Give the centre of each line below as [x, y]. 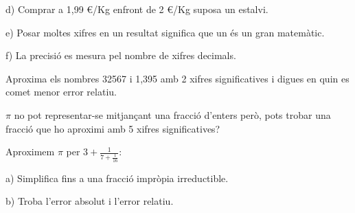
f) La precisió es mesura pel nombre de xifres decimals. [121, 55]
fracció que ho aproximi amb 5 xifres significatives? [113, 128]
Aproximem [30, 152]
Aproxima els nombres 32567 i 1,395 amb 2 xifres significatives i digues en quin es [177, 78]
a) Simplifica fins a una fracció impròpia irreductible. [117, 178]
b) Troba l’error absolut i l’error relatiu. [90, 201]
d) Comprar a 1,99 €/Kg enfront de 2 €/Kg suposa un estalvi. [137, 9]
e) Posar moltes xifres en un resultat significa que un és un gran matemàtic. [165, 32]
